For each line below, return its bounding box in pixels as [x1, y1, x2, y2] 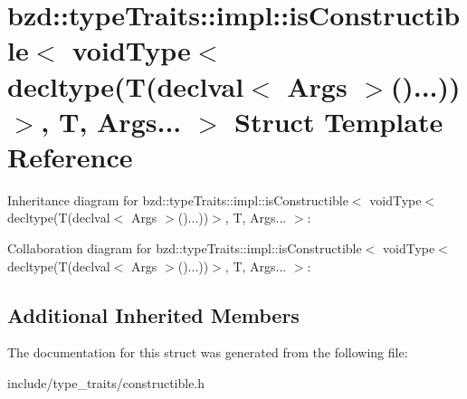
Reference [7, 138, 133, 175]
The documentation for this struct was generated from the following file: [7, 343, 408, 362]
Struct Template [234, 102, 443, 139]
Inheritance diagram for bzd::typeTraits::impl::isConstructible [7, 190, 348, 209]
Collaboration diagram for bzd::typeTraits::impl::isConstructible [7, 239, 362, 258]
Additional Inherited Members [7, 300, 300, 328]
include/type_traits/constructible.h [7, 374, 205, 393]
